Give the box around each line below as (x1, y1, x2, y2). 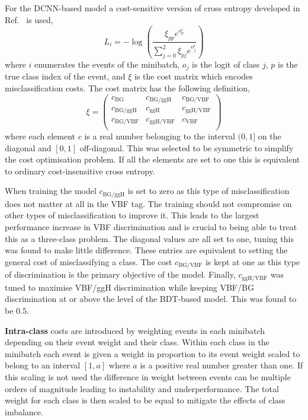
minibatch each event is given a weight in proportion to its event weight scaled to (5, 347, 300, 359)
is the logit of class (192, 58, 260, 70)
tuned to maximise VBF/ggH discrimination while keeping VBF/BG (5, 281, 254, 293)
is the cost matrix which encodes (134, 70, 253, 82)
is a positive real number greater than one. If (140, 359, 303, 371)
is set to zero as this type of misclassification (127, 184, 290, 197)
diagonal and (5, 141, 52, 154)
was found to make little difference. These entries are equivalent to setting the (5, 244, 288, 256)
